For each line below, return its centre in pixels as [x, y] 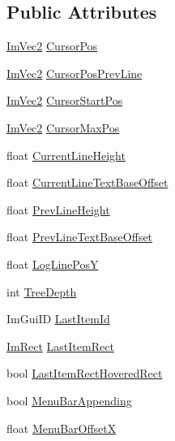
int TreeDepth [42, 291]
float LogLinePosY [53, 264]
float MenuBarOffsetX [62, 428]
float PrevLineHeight [58, 209]
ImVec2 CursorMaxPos [63, 127]
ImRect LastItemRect [60, 346]
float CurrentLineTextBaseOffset [87, 182]
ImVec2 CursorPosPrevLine [75, 73]
